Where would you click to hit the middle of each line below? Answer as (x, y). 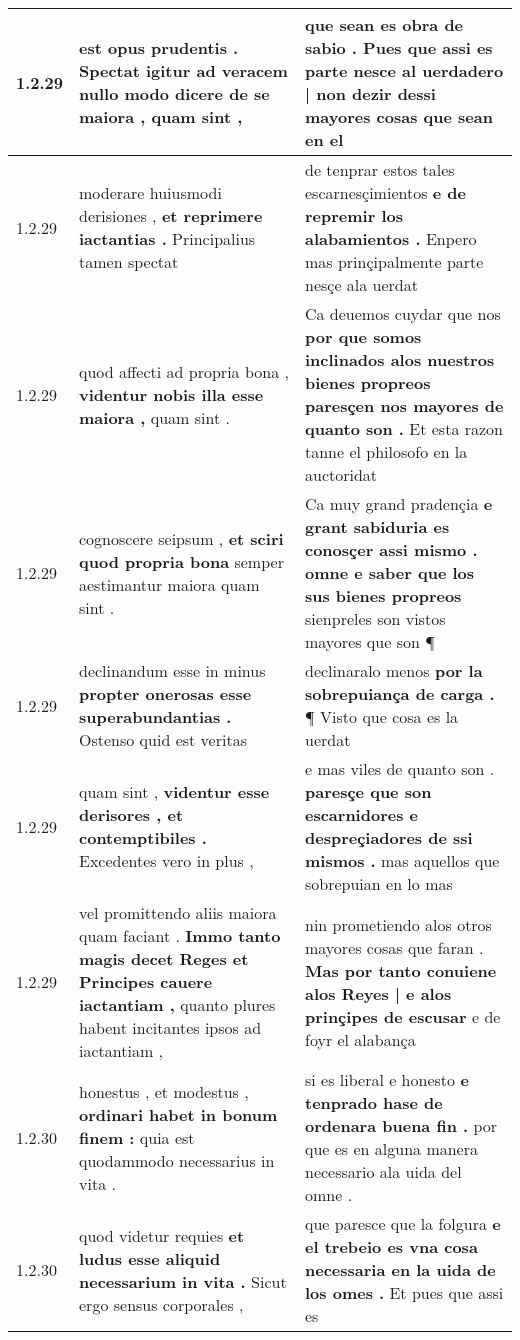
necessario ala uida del (383, 1171)
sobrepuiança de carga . (399, 693)
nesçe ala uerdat (361, 284)
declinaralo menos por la (393, 670)
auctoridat (341, 474)
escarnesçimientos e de (385, 192)
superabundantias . (155, 716)
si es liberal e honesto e (386, 1079)
